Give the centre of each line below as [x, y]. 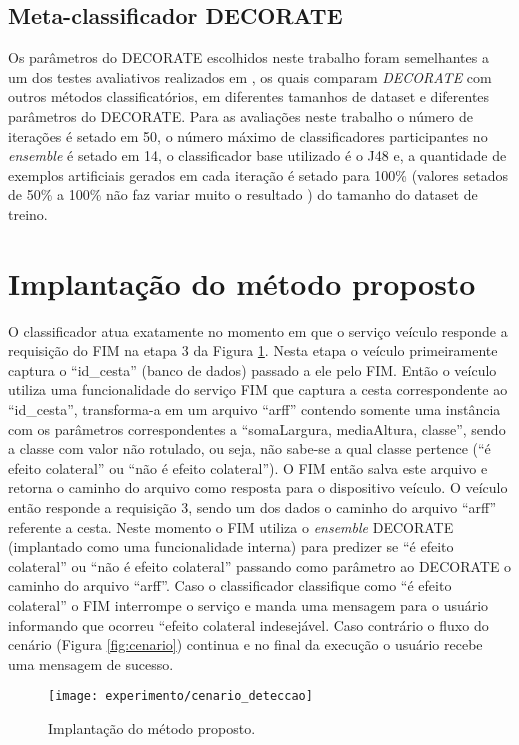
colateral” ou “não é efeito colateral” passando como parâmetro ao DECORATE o [260, 565]
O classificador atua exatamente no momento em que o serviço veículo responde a [258, 330]
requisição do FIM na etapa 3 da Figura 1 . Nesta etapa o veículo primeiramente [253, 350]
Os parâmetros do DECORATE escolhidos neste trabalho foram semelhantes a [248, 57]
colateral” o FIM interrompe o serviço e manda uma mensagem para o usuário [248, 604]
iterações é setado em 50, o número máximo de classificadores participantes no [248, 135]
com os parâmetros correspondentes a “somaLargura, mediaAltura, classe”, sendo [257, 428]
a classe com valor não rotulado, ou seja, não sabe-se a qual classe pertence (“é [249, 448]
